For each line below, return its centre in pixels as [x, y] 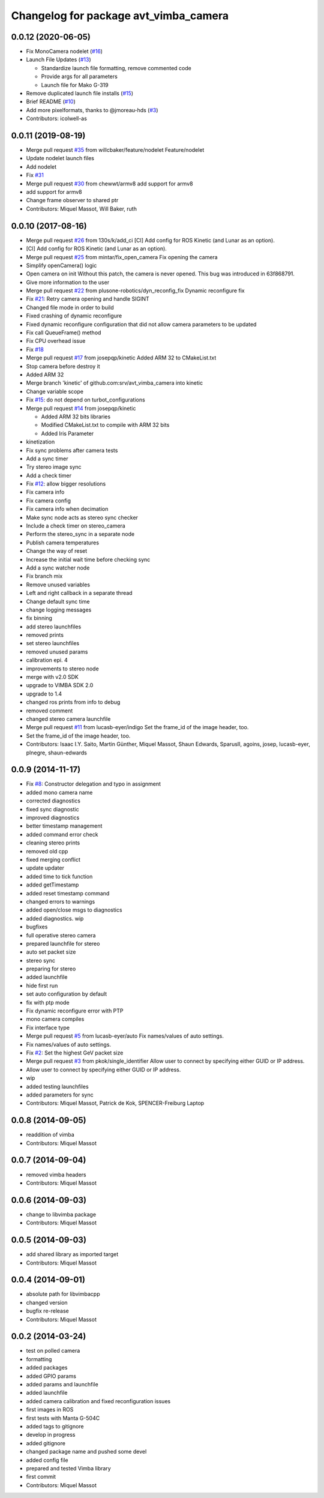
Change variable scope [55, 391]
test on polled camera [53, 1351]
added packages [47, 1368]
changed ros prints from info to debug [73, 702]
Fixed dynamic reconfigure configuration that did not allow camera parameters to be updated [141, 324]
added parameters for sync [60, 1095]
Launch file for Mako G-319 [75, 85]
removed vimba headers [56, 1175]
